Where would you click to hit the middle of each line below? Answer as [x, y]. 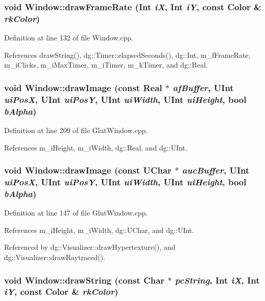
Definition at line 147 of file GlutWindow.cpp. [76, 213]
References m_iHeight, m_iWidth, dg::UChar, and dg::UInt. [99, 230]
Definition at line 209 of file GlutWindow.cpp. [76, 130]
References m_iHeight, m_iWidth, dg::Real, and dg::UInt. [96, 147]
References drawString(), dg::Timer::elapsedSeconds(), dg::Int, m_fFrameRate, [127, 55]
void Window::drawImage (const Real [83, 87]
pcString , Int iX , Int [217, 280]
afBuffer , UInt [203, 87]
